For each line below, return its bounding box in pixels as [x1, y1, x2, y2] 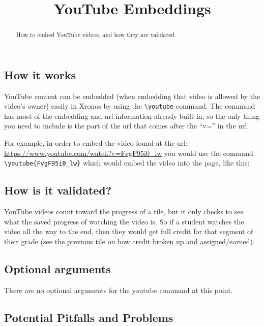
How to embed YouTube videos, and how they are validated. [16, 30, 177, 39]
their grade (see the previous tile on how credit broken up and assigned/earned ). [4, 236, 255, 246]
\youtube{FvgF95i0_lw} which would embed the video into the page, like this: [4, 157, 250, 168]
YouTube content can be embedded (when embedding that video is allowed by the [4, 90, 260, 101]
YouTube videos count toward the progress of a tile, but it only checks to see [4, 206, 244, 217]
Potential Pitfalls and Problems [4, 309, 173, 325]
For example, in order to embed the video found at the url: [4, 138, 188, 148]
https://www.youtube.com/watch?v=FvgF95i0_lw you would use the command [4, 147, 253, 158]
